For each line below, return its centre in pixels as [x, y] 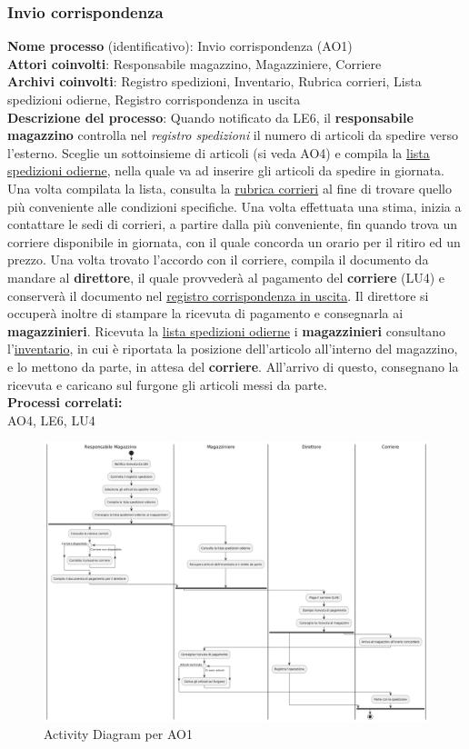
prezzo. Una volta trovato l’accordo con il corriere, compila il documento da [218, 260]
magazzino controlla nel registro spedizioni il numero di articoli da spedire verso [233, 135]
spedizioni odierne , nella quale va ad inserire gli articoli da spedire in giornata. [226, 170]
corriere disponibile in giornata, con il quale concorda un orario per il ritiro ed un [234, 241]
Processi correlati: [65, 402]
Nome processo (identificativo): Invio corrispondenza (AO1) [180, 46]
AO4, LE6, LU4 [51, 419]
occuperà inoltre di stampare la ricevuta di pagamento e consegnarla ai [205, 313]
